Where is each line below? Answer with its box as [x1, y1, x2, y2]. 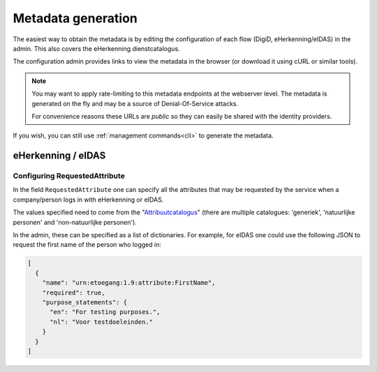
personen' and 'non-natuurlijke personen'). [13, 218, 138, 226]
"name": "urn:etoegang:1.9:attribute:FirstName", [42, 279, 216, 287]
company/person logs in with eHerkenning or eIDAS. [13, 195, 164, 204]
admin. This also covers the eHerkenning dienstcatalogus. [13, 44, 181, 52]
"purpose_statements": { [42, 298, 128, 306]
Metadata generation [13, 10, 138, 26]
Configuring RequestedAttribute [13, 171, 125, 181]
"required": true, [42, 288, 105, 297]
